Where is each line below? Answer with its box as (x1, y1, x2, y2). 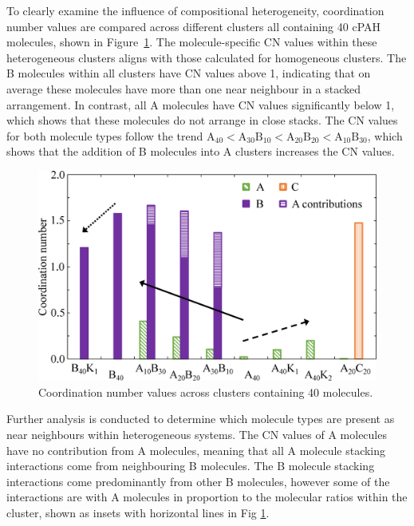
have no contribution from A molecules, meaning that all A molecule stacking (6, 441, 386, 458)
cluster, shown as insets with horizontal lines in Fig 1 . (6, 504, 270, 521)
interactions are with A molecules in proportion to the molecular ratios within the (6, 488, 408, 505)
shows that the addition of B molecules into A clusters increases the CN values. (6, 143, 395, 160)
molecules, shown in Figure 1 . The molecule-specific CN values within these (6, 34, 377, 50)
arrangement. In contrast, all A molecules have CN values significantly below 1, (6, 96, 395, 113)
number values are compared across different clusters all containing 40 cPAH (6, 18, 380, 34)
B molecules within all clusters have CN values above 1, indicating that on (6, 65, 371, 81)
